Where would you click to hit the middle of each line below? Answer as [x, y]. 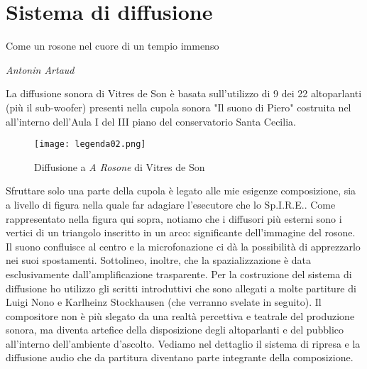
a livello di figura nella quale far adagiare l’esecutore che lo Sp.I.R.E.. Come [171, 204]
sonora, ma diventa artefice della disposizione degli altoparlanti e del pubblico [175, 330]
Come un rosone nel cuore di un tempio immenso [113, 46]
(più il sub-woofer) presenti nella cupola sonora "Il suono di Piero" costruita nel [179, 107]
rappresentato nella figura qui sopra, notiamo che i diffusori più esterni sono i [174, 218]
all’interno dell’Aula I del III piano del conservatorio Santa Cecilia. [151, 121]
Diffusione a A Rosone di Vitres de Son [120, 166]
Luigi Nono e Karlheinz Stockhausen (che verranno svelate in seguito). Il [164, 302]
